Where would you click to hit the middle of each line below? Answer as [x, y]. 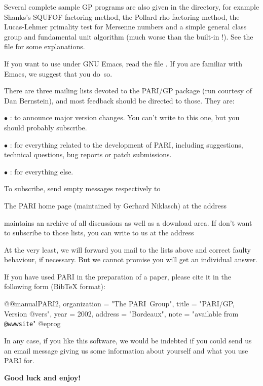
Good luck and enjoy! [43, 377]
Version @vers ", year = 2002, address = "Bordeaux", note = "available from [121, 313]
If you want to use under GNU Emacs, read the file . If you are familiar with [123, 63]
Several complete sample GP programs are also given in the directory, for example [132, 7]
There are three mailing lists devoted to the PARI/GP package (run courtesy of [128, 91]
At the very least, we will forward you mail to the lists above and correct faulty [127, 249]
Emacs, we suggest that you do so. [58, 73]
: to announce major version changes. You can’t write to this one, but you [125, 117]
